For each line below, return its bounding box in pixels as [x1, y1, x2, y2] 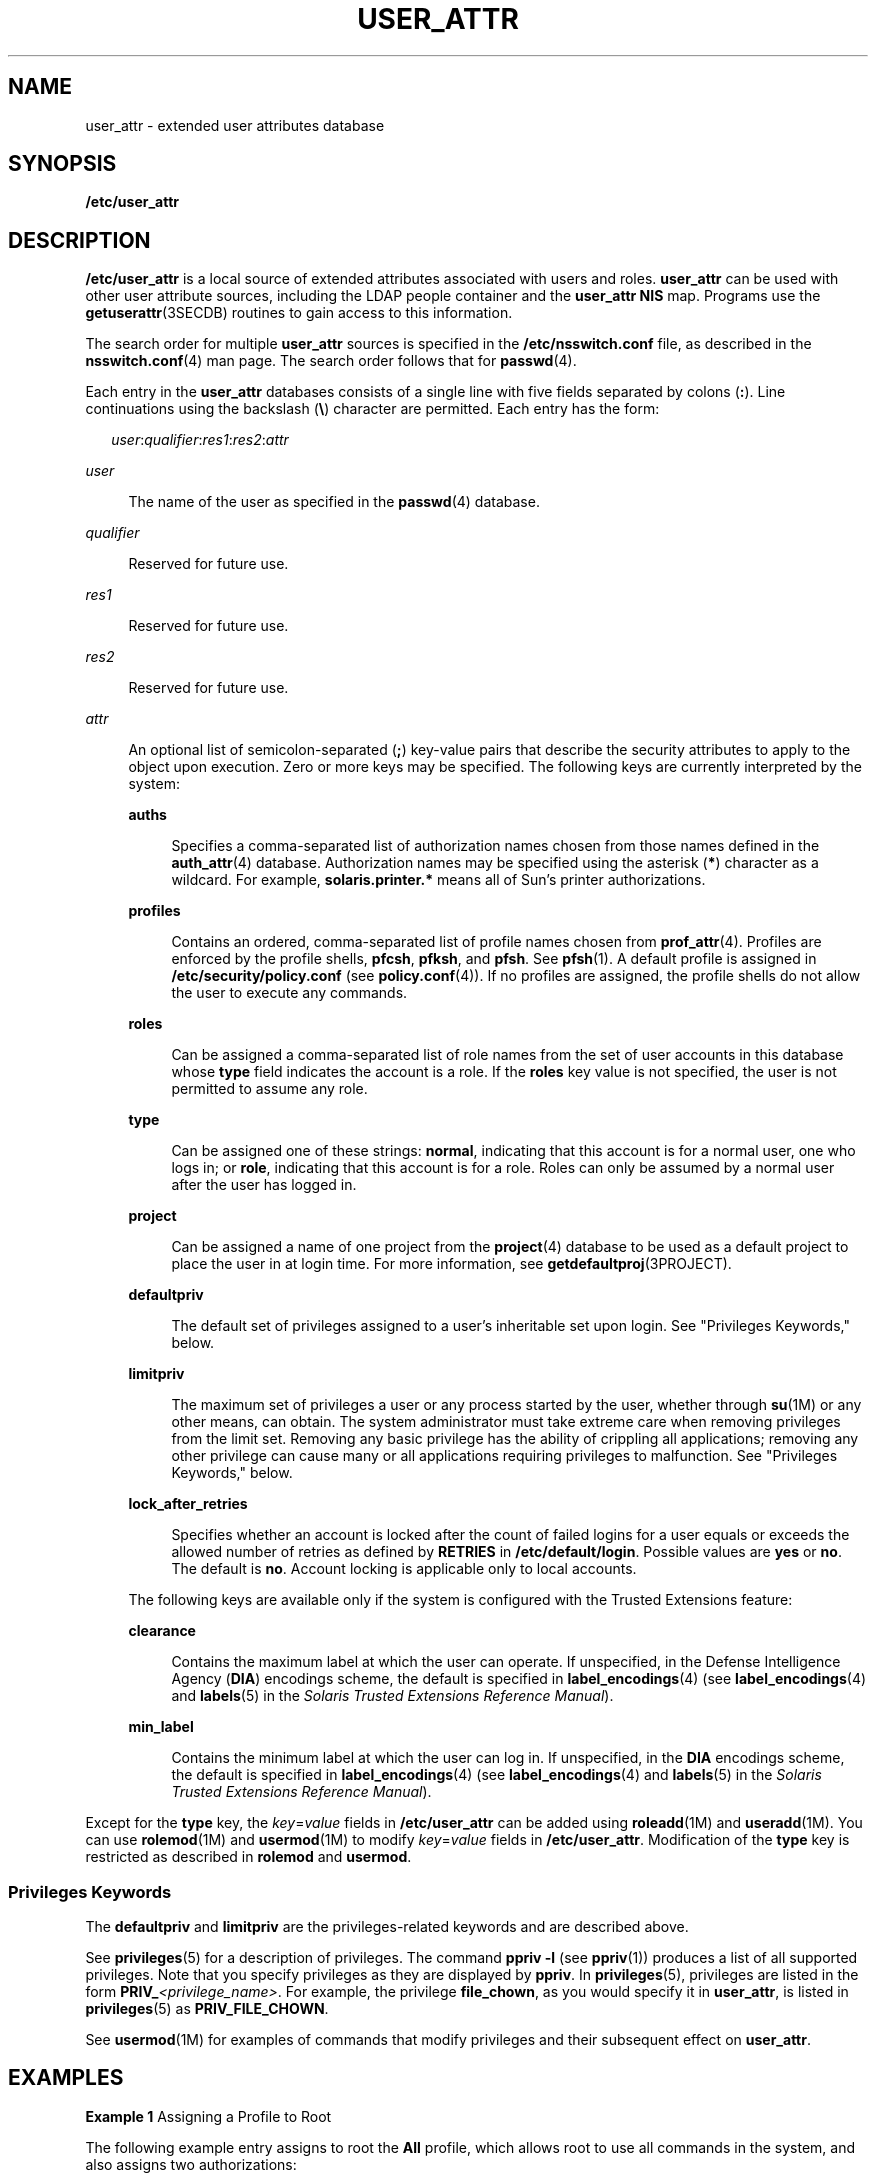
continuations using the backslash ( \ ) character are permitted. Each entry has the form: [85, 400, 660, 418]
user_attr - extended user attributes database [85, 116, 385, 134]
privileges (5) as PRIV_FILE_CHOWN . [85, 2000, 329, 2018]
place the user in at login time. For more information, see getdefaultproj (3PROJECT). [171, 1255, 732, 1273]
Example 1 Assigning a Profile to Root [85, 2107, 332, 2125]
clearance [128, 1622, 196, 1640]
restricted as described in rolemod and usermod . [85, 1848, 412, 1866]
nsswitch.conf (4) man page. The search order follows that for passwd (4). [85, 352, 577, 370]
